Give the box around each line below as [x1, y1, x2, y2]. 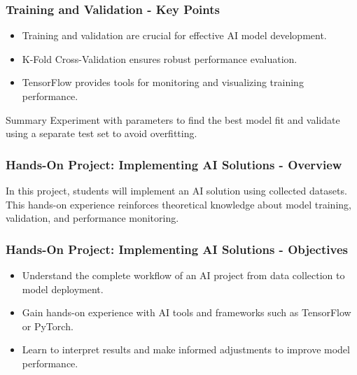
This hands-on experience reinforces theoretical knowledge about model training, [6, 197, 351, 211]
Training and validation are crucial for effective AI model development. [22, 28, 327, 43]
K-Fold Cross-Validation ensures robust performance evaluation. [22, 51, 297, 66]
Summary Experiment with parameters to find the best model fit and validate [6, 112, 340, 127]
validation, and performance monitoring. [6, 211, 179, 225]
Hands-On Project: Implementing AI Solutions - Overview [6, 155, 342, 173]
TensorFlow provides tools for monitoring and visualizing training [22, 75, 304, 90]
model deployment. [22, 281, 104, 296]
